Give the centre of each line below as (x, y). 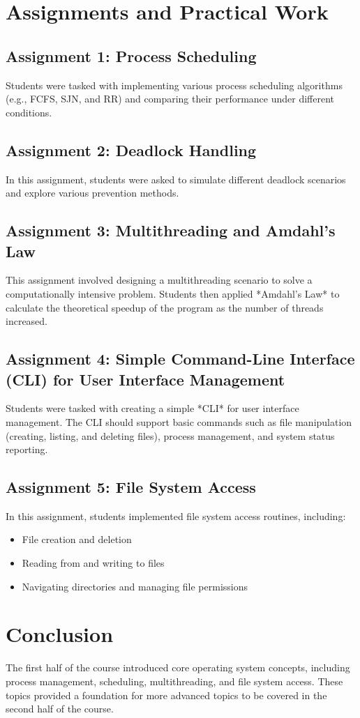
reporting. (27, 449)
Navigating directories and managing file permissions (135, 586)
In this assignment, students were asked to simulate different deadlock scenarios (176, 179)
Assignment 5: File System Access (131, 487)
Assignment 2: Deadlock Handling (131, 150)
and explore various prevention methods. (92, 193)
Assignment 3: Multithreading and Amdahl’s (171, 230)
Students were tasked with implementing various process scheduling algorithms (174, 85)
